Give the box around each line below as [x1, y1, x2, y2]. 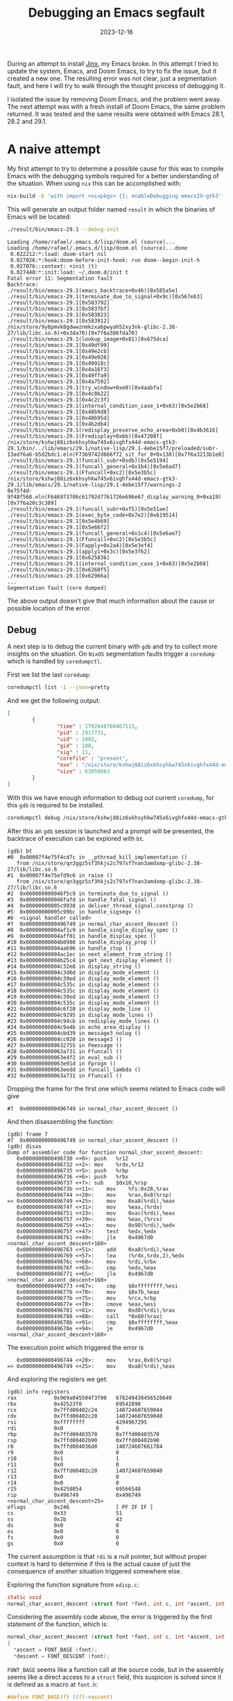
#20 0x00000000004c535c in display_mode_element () [7, 999, 159, 1007]
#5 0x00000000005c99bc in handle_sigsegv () [7, 908, 141, 915]
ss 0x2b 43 [7, 1516, 123, 1523]
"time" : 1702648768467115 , [56, 723, 138, 730]
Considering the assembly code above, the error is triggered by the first [7, 1613, 213, 1621]
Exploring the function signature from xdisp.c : [7, 1580, 139, 1589]
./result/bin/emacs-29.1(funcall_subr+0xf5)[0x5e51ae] [7, 505, 169, 513]
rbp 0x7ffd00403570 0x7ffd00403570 [7, 1430, 159, 1437]
